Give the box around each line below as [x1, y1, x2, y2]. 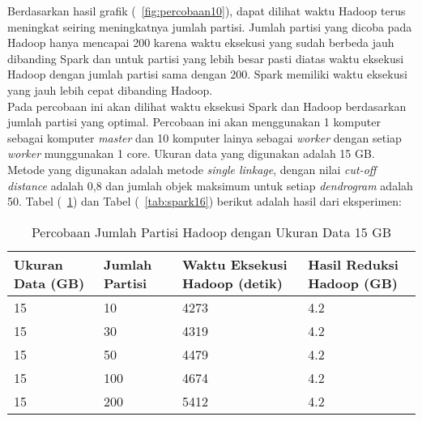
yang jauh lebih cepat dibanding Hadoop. [7, 81, 213, 98]
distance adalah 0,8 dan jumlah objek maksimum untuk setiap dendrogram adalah [7, 176, 413, 193]
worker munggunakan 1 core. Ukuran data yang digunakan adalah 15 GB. [7, 145, 375, 162]
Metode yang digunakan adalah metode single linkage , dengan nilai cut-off [7, 160, 377, 177]
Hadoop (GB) [308, 273, 398, 292]
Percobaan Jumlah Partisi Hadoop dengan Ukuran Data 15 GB [31, 222, 392, 241]
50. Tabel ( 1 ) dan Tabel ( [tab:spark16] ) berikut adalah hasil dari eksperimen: [7, 193, 402, 210]
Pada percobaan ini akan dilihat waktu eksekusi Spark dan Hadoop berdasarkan [7, 97, 407, 114]
